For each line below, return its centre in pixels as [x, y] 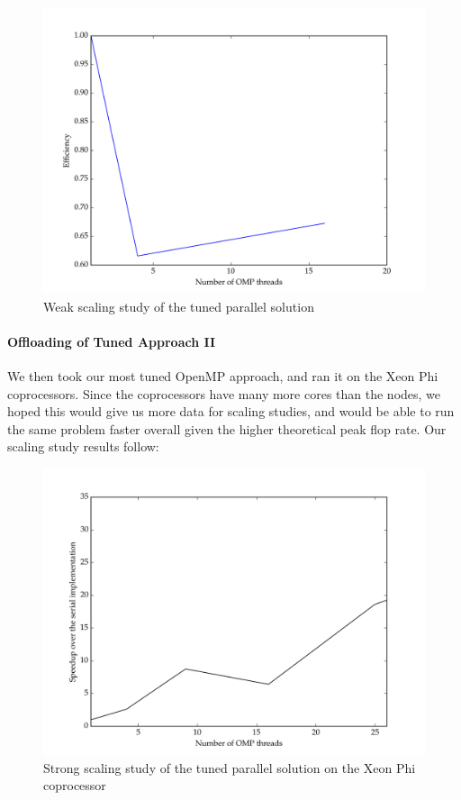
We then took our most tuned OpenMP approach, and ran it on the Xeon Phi [223, 375]
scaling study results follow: [83, 446]
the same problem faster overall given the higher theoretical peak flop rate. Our [227, 428]
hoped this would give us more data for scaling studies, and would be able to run [231, 411]
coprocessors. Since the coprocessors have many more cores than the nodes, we [224, 393]
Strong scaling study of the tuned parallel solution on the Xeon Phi [230, 767]
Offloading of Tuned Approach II [112, 341]
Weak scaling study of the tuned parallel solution [179, 306]
